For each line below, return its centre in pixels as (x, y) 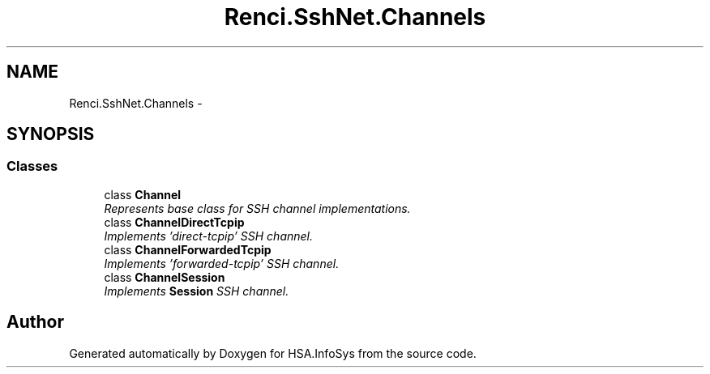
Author (35, 322)
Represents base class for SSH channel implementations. (257, 208)
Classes (32, 166)
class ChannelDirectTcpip (174, 222)
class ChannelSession (165, 277)
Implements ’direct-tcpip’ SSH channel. (209, 236)
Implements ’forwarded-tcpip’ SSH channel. (222, 263)
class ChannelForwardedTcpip (188, 249)
